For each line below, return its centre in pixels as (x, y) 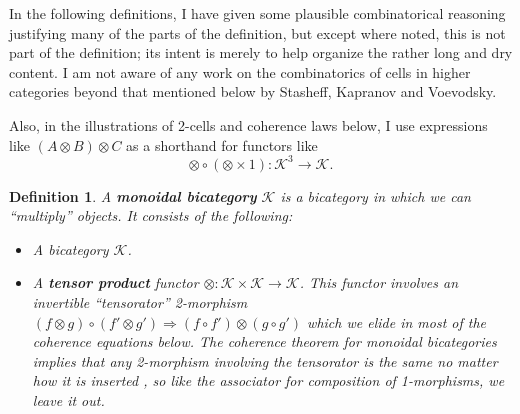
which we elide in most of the (397, 321)
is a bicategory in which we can (375, 195)
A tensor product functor (115, 282)
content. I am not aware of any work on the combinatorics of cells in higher (240, 71)
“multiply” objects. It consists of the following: (151, 215)
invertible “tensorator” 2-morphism (140, 302)
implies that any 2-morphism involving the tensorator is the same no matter (265, 360)
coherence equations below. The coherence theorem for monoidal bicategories (264, 341)
